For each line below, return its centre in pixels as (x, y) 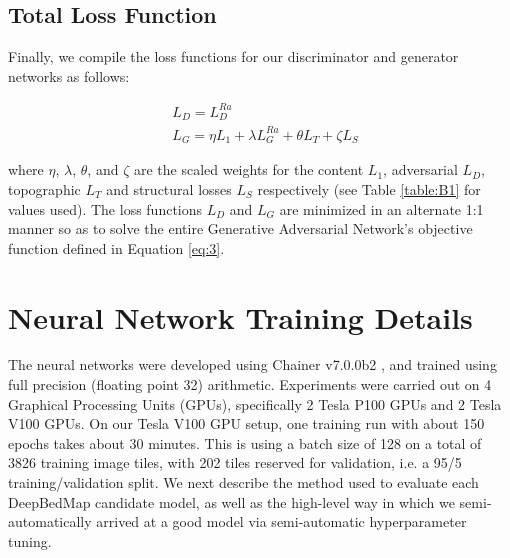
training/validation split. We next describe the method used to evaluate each (243, 482)
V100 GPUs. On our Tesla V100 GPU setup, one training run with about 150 (246, 423)
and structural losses (169, 188)
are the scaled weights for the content (248, 169)
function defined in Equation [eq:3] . (116, 247)
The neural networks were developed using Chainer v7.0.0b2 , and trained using (252, 364)
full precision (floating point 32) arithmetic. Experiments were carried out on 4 (250, 384)
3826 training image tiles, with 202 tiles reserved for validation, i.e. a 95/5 (235, 462)
